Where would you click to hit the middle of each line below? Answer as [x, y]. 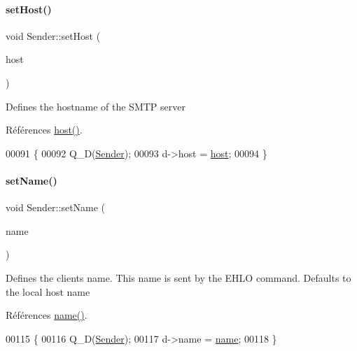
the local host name [48, 291]
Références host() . [44, 130]
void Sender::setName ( [56, 207]
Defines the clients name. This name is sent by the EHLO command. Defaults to [178, 277]
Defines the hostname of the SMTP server [96, 106]
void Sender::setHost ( [53, 35]
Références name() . [47, 315]
